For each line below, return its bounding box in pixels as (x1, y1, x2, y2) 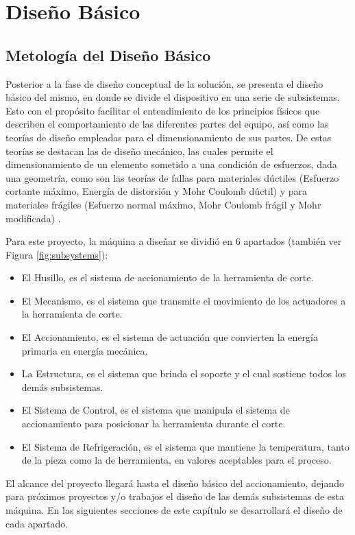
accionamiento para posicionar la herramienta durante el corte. (21, 416, 286, 431)
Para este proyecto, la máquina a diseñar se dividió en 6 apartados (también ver (5, 234, 342, 248)
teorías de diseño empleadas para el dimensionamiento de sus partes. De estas (5, 130, 332, 144)
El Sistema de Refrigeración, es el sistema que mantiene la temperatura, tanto (21, 439, 350, 453)
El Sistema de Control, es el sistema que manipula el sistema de (21, 403, 290, 417)
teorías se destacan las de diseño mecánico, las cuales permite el (5, 143, 273, 158)
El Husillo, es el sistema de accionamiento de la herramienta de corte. (21, 270, 314, 285)
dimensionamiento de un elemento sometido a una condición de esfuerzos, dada (5, 157, 337, 171)
